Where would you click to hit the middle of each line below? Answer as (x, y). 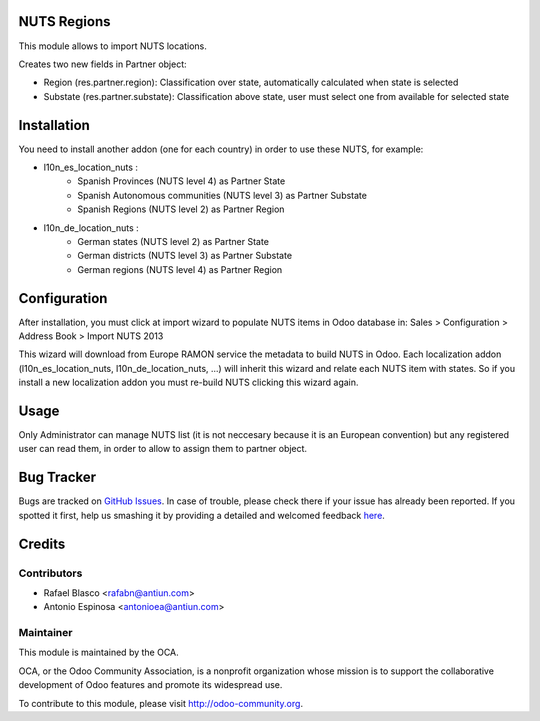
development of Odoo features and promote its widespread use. (150, 685)
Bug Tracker (57, 477)
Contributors (50, 573)
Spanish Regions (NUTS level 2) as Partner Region (181, 209)
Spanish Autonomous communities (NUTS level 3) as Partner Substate (222, 195)
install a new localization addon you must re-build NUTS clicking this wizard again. (188, 382)
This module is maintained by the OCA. (98, 652)
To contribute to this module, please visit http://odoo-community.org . (161, 703)
